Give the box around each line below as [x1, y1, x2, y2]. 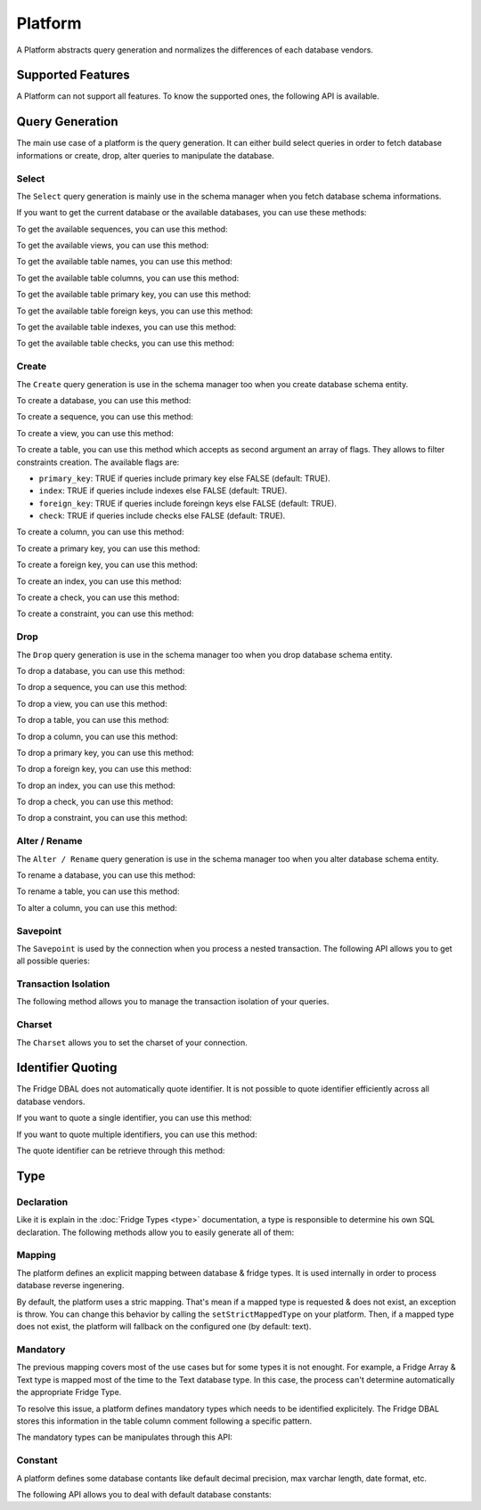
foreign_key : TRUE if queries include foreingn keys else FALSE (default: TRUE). [38, 498, 338, 508]
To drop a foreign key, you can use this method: [16, 764, 192, 775]
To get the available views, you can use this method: [16, 240, 209, 251]
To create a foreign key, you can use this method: [16, 559, 198, 570]
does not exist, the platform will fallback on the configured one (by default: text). [16, 1321, 312, 1332]
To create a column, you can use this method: [16, 526, 184, 538]
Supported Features [16, 68, 131, 83]
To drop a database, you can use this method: [16, 665, 185, 676]
